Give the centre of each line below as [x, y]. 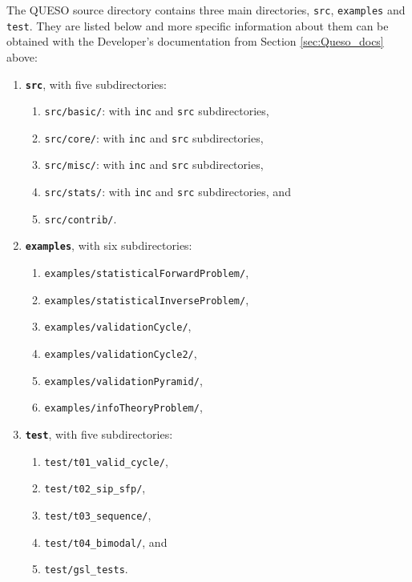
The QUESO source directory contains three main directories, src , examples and [206, 10]
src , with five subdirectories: [96, 84]
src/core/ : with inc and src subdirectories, [154, 137]
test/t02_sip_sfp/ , [95, 488]
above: [22, 56]
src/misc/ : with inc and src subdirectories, [154, 165]
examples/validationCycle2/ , [121, 353]
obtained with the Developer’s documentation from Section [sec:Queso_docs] [195, 41]
